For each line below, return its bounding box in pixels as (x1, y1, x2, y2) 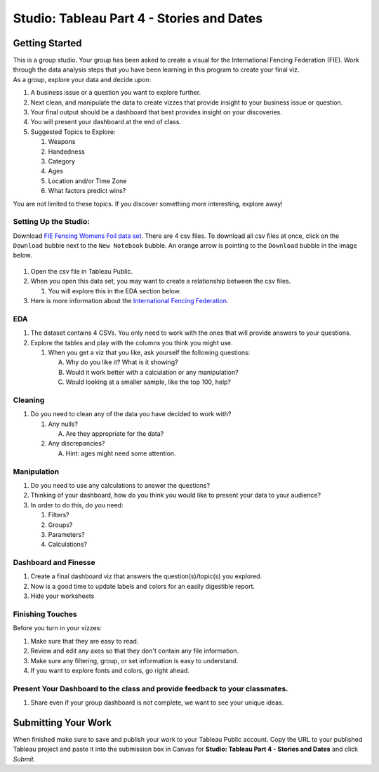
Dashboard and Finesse (13, 558, 96, 568)
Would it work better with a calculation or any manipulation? (65, 368, 239, 376)
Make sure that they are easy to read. (30, 637, 139, 645)
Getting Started (13, 37, 82, 49)
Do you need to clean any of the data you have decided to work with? (30, 410, 232, 418)
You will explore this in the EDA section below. (48, 286, 182, 295)
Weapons (48, 138, 76, 146)
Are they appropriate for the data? (65, 430, 164, 438)
